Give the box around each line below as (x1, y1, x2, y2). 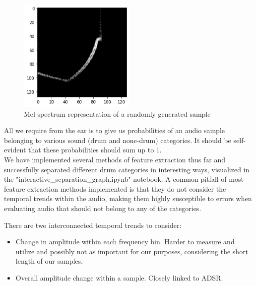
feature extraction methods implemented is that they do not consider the (4, 183, 226, 194)
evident (4, 144, 26, 155)
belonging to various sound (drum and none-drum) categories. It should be (4, 135, 231, 145)
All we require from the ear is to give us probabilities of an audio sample (4, 125, 225, 136)
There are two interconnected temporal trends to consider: (4, 219, 182, 230)
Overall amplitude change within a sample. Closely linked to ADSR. (15, 272, 223, 283)
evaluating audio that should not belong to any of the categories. (4, 203, 201, 213)
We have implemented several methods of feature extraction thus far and (4, 154, 226, 165)
